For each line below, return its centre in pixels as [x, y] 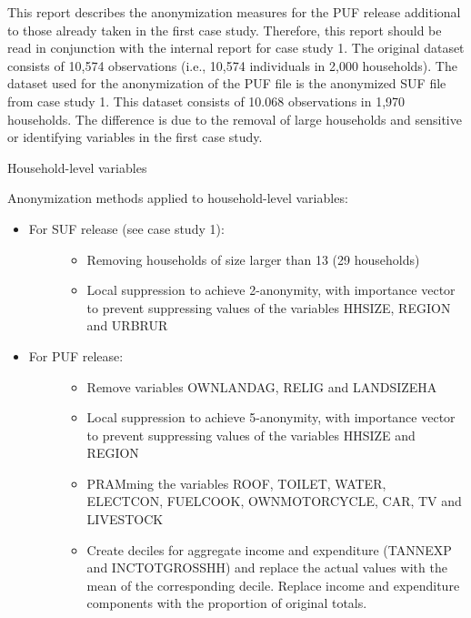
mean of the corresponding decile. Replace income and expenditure [273, 585]
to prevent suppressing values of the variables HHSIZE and [251, 435]
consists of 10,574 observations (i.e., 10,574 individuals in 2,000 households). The [232, 65]
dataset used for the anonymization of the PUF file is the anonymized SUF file [227, 83]
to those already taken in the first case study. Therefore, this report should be [225, 30]
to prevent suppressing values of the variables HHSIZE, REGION [269, 307]
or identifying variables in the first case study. [135, 137]
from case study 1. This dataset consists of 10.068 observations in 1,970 [206, 101]
